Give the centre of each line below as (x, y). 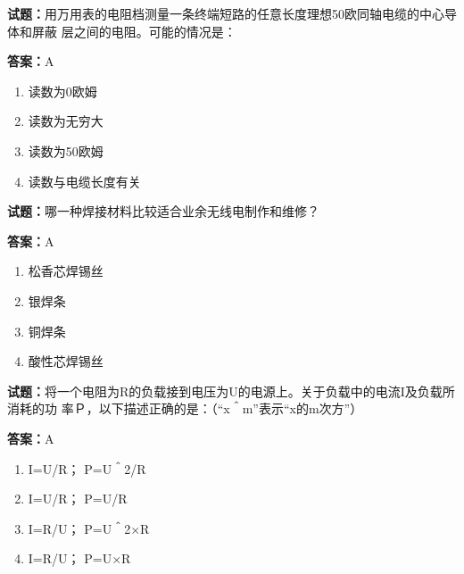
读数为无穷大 (66, 121)
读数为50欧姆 (66, 150)
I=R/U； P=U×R (79, 558)
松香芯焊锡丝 (66, 271)
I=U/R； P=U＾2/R (87, 468)
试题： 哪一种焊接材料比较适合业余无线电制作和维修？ (163, 211)
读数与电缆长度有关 (84, 181)
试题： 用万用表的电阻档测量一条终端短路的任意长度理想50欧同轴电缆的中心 (226, 13)
